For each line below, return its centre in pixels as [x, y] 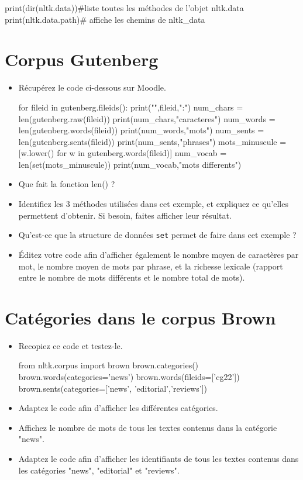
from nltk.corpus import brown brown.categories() [109, 365]
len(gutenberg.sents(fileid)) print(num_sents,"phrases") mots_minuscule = [152, 141]
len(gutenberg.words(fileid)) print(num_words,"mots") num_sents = [141, 130]
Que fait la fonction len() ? [67, 184]
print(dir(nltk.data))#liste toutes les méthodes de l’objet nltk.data [124, 8]
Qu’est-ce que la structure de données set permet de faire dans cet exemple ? [157, 235]
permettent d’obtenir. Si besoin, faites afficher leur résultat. [125, 215]
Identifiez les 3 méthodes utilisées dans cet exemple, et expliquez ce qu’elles [153, 204]
